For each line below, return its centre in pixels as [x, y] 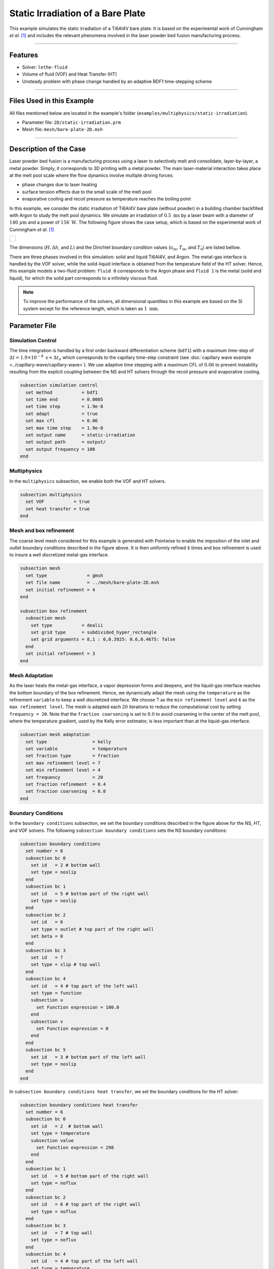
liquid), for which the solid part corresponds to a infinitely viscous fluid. [84, 278]
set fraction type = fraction [72, 756]
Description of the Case [48, 149]
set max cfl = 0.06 [62, 421]
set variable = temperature [76, 749]
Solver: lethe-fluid [45, 67]
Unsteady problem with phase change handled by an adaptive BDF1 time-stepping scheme [117, 81]
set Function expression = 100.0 [78, 1007]
